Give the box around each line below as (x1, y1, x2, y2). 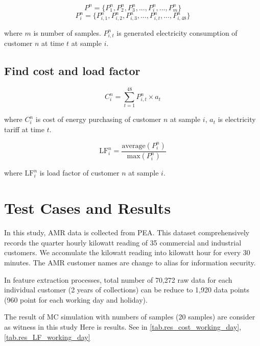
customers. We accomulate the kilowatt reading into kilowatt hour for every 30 (4, 247, 250, 258)
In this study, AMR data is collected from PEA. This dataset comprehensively (4, 227, 250, 238)
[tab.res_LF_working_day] (4, 331, 90, 342)
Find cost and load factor (4, 63, 140, 79)
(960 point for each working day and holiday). (4, 294, 148, 305)
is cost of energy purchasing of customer (35, 114, 161, 125)
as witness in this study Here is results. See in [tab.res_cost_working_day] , (4, 321, 242, 332)
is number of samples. (33, 27, 101, 38)
